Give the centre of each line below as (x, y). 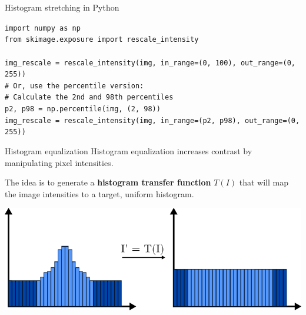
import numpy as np (43, 28)
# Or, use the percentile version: (74, 86)
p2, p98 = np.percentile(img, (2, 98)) (83, 109)
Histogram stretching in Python (62, 7)
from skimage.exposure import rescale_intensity (102, 40)
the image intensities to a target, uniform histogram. (99, 193)
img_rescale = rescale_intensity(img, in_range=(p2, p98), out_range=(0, (152, 120)
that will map (264, 182)
